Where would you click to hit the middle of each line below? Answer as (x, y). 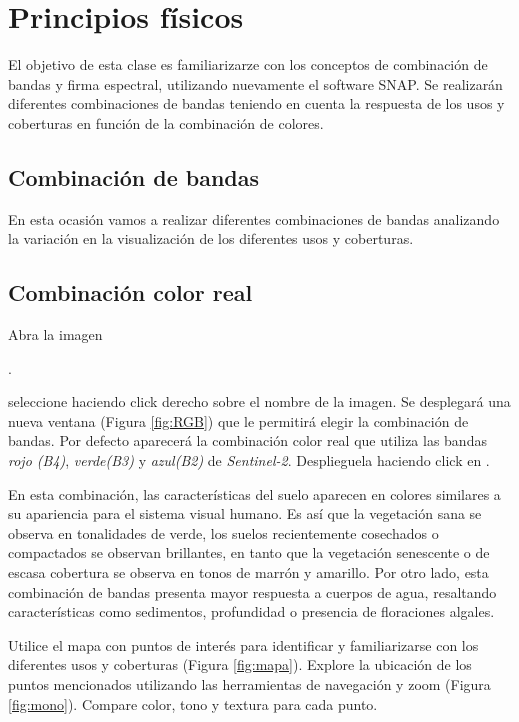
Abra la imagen (55, 334)
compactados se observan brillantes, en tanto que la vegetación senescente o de (249, 552)
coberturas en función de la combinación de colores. (166, 122)
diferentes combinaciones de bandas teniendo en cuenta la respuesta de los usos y (256, 103)
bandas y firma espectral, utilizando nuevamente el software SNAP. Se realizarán (255, 83)
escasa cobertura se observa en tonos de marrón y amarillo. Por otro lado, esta (248, 572)
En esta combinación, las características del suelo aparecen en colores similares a (254, 493)
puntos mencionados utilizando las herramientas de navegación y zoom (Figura (249, 684)
